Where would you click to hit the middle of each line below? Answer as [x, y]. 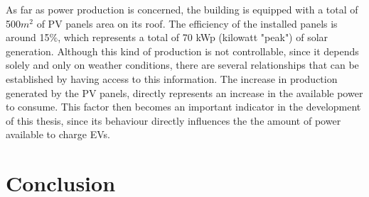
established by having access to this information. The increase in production [172, 78]
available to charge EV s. [58, 134]
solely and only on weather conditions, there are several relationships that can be [182, 65]
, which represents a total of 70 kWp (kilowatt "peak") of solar [193, 37]
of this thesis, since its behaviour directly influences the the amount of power [173, 120]
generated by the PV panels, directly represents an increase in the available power [184, 92]
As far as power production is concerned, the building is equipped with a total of [182, 9]
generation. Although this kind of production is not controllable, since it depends [182, 51]
